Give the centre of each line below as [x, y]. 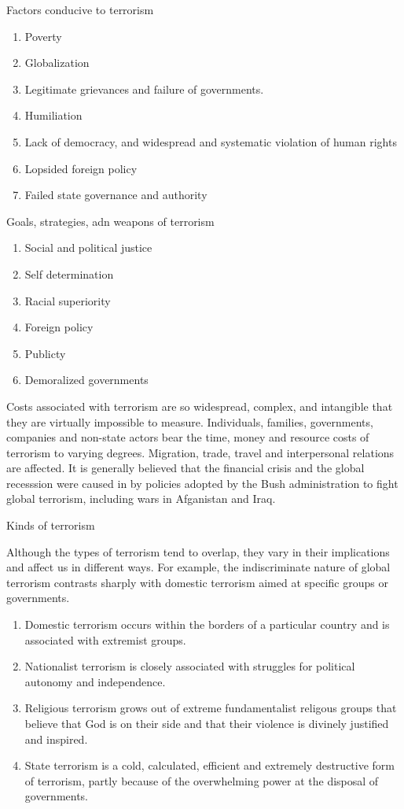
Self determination [69, 273]
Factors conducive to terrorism [80, 9]
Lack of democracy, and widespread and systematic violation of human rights [211, 141]
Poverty [43, 36]
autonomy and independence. [95, 681]
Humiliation [53, 115]
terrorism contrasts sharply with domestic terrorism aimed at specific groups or [197, 582]
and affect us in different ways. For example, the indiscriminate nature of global [198, 567]
